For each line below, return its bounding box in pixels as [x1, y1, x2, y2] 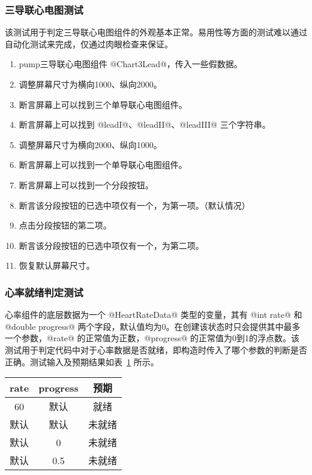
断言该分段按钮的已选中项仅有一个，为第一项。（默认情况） [19, 199, 250, 211]
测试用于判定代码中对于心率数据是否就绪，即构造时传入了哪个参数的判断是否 [5, 343, 307, 356]
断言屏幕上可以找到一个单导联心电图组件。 [19, 158, 187, 171]
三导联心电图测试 [5, 2, 83, 17]
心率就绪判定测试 [5, 284, 83, 299]
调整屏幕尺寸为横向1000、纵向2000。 [19, 78, 162, 90]
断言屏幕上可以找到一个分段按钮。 [19, 178, 154, 191]
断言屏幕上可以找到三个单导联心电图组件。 [19, 98, 187, 110]
